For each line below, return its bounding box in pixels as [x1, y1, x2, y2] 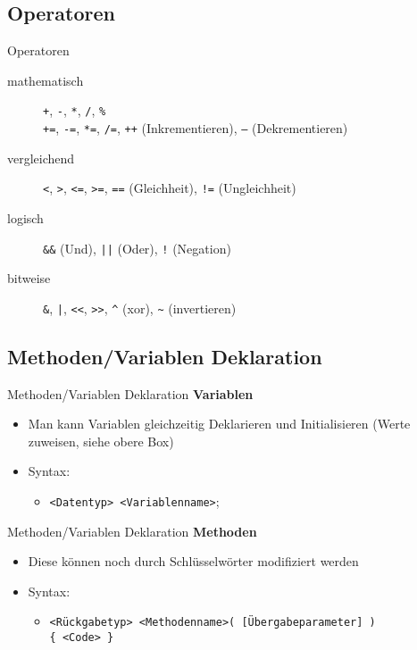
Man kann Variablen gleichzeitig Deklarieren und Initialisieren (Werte [28, 414, 411, 433]
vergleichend [7, 148, 75, 167]
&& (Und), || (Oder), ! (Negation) [43, 238, 231, 257]
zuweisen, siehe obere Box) [28, 431, 174, 450]
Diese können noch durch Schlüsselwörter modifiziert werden [28, 552, 359, 571]
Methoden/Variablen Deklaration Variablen [7, 384, 254, 403]
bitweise [7, 269, 51, 287]
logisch [7, 208, 44, 227]
